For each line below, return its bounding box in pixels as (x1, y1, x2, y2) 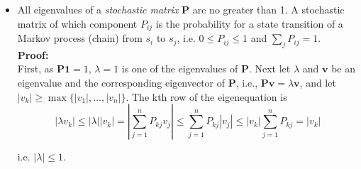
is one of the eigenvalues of (121, 61, 238, 76)
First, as (17, 61, 54, 76)
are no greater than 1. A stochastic (192, 2, 345, 16)
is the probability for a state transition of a (155, 16, 343, 31)
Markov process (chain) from (17, 31, 143, 45)
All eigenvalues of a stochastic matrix (17, 2, 179, 16)
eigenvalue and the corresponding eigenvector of (17, 75, 226, 90)
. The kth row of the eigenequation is (126, 89, 287, 104)
